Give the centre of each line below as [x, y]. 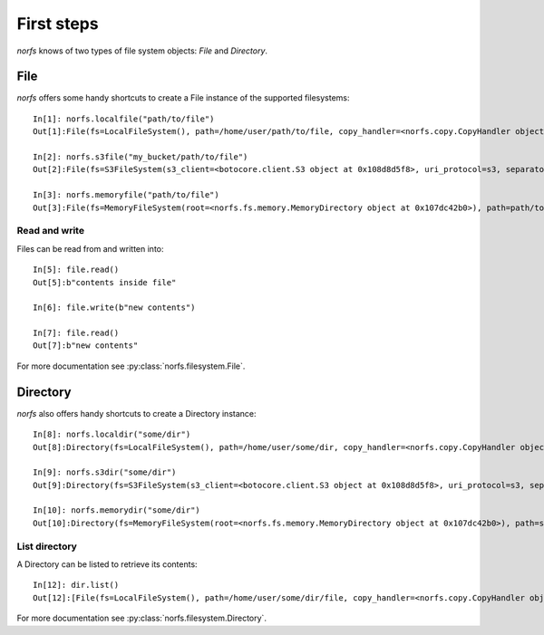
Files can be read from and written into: [90, 248]
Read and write [51, 231]
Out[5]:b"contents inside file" [105, 282]
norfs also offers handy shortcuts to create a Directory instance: [137, 413]
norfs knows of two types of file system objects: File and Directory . [142, 51]
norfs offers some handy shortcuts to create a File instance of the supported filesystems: [183, 98]
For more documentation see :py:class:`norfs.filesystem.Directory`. [142, 618]
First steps [58, 24]
